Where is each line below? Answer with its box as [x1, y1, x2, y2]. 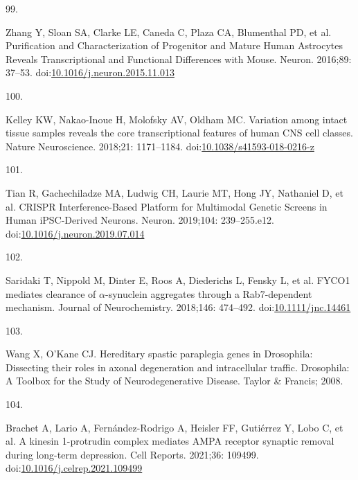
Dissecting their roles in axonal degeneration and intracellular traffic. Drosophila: [6, 359, 350, 374]
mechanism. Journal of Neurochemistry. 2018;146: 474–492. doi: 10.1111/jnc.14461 [6, 300, 351, 314]
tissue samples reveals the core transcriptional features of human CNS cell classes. [6, 125, 353, 140]
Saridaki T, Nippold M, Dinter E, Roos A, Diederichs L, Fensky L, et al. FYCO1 [6, 272, 350, 287]
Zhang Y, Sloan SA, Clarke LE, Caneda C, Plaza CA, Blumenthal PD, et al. [6, 24, 332, 39]
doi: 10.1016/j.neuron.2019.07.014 [6, 226, 145, 240]
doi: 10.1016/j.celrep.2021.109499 [6, 461, 143, 475]
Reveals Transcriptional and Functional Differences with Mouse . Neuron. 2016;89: [6, 51, 352, 66]
